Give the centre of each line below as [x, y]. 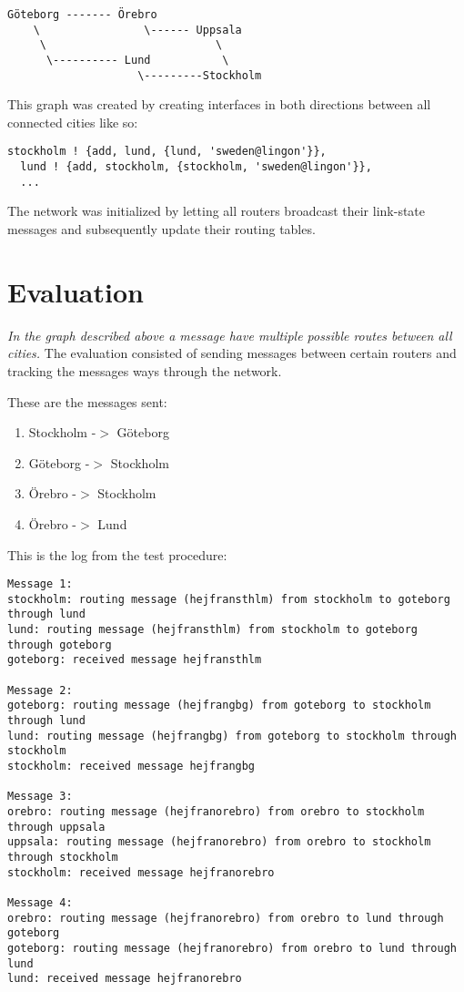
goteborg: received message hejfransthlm [135, 660]
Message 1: [40, 584]
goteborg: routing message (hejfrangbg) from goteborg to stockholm [219, 706]
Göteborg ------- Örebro [82, 15]
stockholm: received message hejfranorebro [141, 872]
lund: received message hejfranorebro [125, 979]
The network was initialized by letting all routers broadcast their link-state [217, 211]
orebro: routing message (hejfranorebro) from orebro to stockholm [216, 811]
